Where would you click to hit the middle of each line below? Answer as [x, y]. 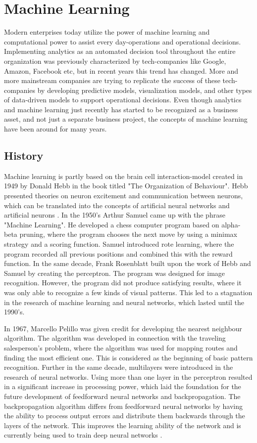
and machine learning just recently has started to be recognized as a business [121, 109]
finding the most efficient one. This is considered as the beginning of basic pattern [128, 357]
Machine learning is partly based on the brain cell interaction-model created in [124, 176]
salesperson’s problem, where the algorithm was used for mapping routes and [121, 347]
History [24, 155]
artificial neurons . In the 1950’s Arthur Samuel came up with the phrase [115, 215]
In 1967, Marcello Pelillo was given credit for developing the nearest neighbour [123, 328]
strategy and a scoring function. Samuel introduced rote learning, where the [119, 244]
